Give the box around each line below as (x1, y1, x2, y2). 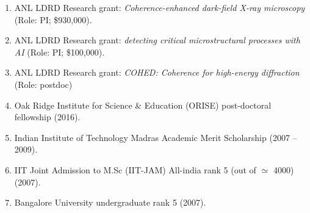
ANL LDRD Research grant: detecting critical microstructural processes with (14, 34, 300, 46)
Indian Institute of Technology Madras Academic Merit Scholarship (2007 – (14, 131, 297, 143)
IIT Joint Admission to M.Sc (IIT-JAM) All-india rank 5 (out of (14, 163, 256, 176)
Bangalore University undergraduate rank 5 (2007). (14, 196, 206, 209)
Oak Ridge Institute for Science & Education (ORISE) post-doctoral (14, 98, 272, 111)
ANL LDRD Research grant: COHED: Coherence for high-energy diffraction (14, 66, 300, 79)
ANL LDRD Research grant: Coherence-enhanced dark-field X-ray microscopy (14, 1, 305, 13)
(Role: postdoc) (14, 78, 73, 90)
